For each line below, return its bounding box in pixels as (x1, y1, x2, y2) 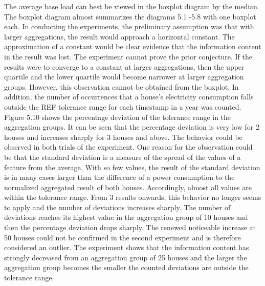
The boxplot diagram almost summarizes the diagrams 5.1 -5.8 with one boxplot (4, 11, 256, 22)
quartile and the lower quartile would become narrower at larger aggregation (4, 71, 244, 82)
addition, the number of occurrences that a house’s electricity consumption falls (4, 91, 254, 102)
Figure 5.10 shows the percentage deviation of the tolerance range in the (4, 111, 231, 122)
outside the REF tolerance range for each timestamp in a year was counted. (4, 101, 241, 112)
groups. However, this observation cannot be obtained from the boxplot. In (4, 81, 239, 92)
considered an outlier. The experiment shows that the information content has (4, 242, 249, 253)
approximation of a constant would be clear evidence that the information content (4, 41, 261, 52)
